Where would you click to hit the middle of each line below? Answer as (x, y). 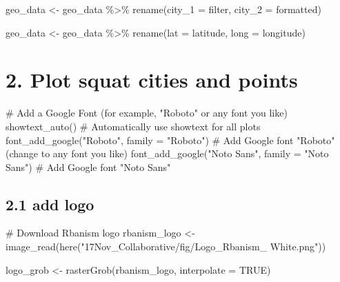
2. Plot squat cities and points (152, 80)
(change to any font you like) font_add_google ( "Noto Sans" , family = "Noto (167, 153)
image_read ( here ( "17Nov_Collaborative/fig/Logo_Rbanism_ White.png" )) (166, 246)
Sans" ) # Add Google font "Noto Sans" (88, 167)
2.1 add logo (50, 204)
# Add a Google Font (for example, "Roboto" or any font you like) (147, 113)
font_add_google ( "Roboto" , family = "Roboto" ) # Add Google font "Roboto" (170, 140)
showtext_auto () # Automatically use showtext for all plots (133, 126)
